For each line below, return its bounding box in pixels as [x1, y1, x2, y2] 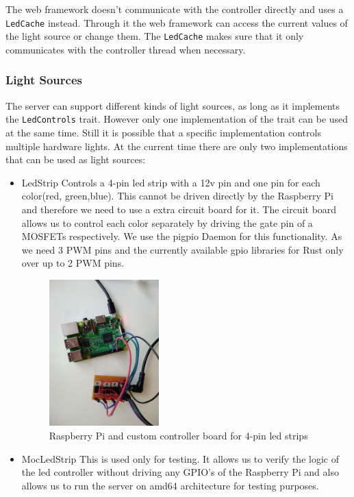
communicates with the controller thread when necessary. [5, 42, 246, 56]
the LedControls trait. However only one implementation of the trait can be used [5, 112, 349, 126]
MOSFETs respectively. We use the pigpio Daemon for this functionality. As [21, 229, 342, 243]
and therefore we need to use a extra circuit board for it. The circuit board [21, 202, 337, 216]
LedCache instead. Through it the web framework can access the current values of [5, 15, 348, 29]
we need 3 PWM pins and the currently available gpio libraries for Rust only [21, 242, 344, 256]
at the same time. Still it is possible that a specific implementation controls [5, 125, 321, 139]
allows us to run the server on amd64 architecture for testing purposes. [21, 478, 319, 492]
